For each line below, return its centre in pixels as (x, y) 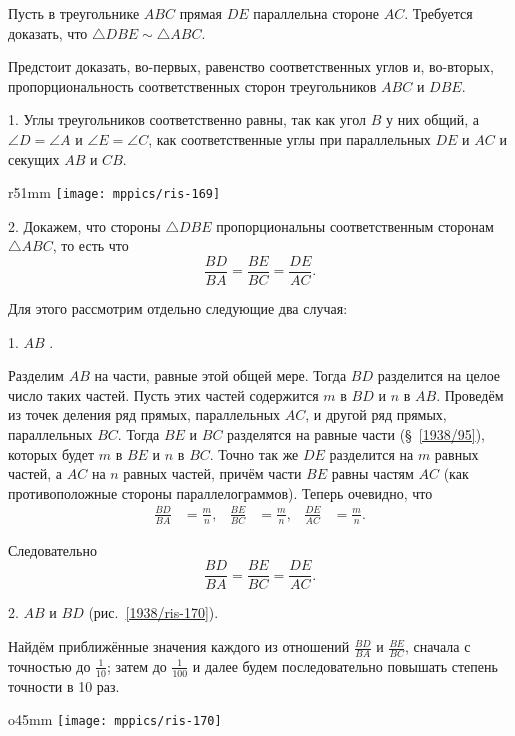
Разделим (36, 375)
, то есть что (90, 245)
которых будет (51, 453)
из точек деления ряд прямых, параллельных (144, 414)
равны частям (372, 473)
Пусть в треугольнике (74, 13)
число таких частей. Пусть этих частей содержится (163, 394)
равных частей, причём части (212, 473)
